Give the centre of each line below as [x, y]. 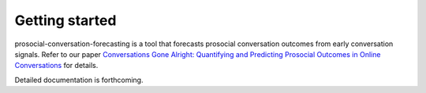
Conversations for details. [56, 66]
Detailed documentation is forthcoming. [79, 80]
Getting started [65, 20]
